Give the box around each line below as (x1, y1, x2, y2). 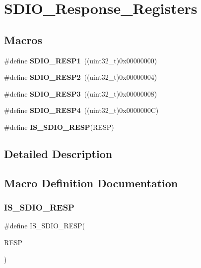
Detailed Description (4, 146, 113, 161)
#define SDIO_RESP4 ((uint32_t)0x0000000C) (4, 105, 159, 115)
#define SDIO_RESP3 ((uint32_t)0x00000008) (4, 88, 157, 99)
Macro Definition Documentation (4, 175, 178, 190)
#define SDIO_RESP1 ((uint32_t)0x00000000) (4, 55, 157, 65)
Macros (4, 32, 42, 47)
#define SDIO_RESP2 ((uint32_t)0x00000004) (4, 72, 157, 82)
